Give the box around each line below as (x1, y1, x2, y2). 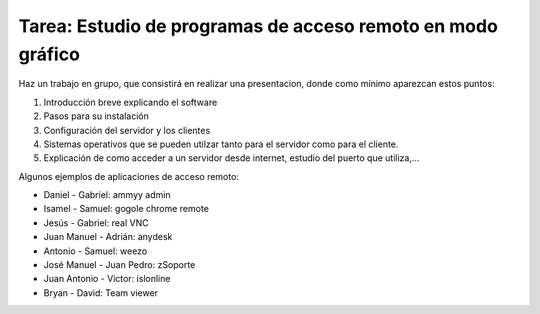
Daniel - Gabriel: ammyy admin (43, 189, 171, 201)
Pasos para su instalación (43, 110, 150, 122)
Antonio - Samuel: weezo (43, 245, 148, 257)
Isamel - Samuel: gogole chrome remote (43, 203, 210, 215)
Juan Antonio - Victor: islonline (43, 273, 171, 285)
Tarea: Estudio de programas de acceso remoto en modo (18, 15, 499, 37)
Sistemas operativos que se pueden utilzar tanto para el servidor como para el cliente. (43, 138, 399, 150)
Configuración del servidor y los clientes (43, 124, 211, 136)
